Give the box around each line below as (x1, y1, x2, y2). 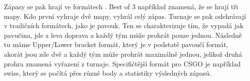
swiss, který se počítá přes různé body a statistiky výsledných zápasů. (4, 68, 212, 78)
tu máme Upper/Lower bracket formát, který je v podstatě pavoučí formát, (4, 39, 228, 49)
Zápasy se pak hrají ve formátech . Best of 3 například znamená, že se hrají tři (4, 1, 238, 11)
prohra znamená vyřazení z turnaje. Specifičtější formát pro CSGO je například (4, 58, 241, 68)
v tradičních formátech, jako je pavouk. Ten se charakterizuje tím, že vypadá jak (4, 20, 244, 31)
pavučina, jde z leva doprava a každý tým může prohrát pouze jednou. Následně (4, 30, 242, 40)
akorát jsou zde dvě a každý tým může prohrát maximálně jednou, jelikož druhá (4, 49, 242, 59)
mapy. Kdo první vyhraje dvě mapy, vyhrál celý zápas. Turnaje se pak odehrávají (4, 11, 246, 21)
